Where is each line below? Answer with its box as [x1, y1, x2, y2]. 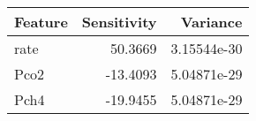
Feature [14, 11, 68, 32]
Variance [180, 11, 243, 32]
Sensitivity [81, 11, 157, 32]
